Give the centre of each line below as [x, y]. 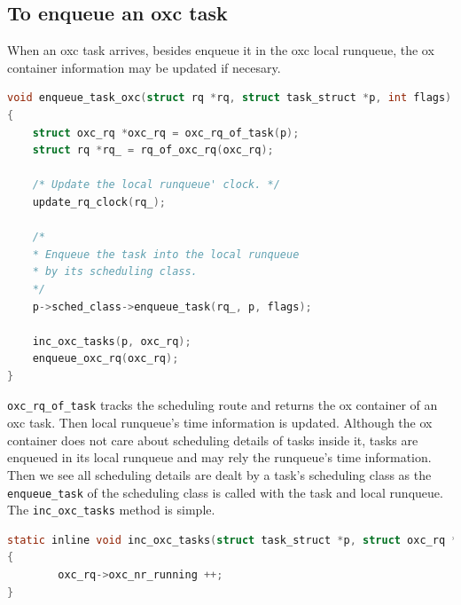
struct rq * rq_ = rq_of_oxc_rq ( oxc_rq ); [153, 150]
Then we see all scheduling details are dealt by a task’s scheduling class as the [219, 474]
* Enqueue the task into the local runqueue [166, 254]
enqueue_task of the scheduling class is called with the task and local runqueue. [225, 492]
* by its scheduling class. [115, 272]
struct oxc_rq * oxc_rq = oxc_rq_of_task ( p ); [166, 133]
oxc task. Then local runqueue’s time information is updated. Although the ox [220, 423]
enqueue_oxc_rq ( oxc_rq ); [105, 359]
